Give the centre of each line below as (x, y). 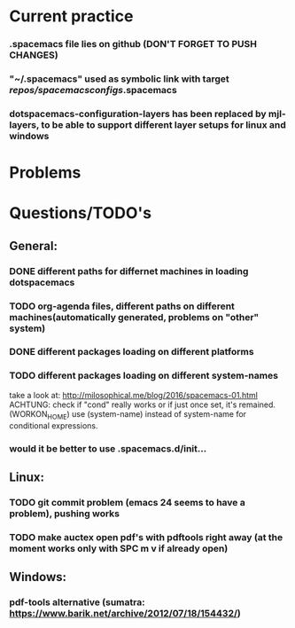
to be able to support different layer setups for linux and (163, 124)
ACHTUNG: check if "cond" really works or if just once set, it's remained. (143, 404)
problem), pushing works (64, 514)
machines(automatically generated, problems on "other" (134, 317)
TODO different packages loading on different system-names (144, 376)
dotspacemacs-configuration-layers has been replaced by (138, 114)
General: (34, 246)
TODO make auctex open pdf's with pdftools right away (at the (146, 537)
